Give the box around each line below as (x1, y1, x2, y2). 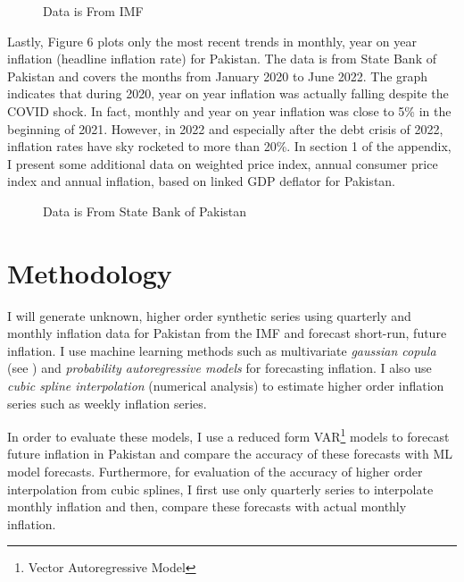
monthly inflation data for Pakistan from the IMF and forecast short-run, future (7, 324, 447, 342)
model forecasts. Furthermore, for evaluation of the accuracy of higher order (7, 462, 423, 481)
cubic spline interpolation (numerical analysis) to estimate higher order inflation (7, 376, 444, 395)
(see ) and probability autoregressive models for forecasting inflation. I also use (7, 358, 432, 377)
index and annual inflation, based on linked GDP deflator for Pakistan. (7, 172, 396, 190)
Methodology (7, 254, 172, 291)
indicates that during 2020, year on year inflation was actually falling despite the (7, 84, 449, 103)
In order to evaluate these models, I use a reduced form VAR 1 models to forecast (7, 425, 450, 445)
